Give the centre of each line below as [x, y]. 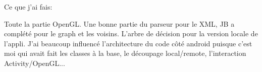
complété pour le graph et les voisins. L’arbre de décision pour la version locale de [131, 33]
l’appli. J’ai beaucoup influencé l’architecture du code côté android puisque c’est [128, 43]
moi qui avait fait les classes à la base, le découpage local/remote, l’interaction [125, 53]
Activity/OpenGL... [35, 63]
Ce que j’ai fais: [28, 7]
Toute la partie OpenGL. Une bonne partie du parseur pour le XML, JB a [119, 23]
